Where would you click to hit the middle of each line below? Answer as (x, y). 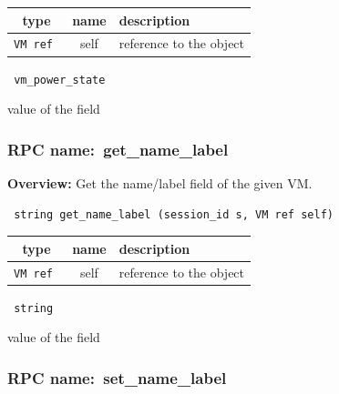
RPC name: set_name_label (117, 377)
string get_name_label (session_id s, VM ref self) (174, 214)
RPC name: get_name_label (118, 149)
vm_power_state (60, 80)
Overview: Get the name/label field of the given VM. (160, 182)
